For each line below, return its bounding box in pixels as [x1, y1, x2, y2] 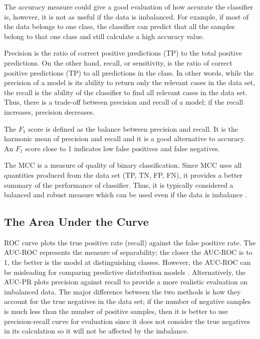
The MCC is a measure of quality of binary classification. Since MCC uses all [4, 160, 242, 170]
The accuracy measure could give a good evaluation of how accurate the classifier [4, 2, 253, 12]
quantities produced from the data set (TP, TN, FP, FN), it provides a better [4, 169, 243, 180]
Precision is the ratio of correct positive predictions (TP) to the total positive [4, 48, 242, 58]
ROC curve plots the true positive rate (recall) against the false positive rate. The [4, 237, 256, 247]
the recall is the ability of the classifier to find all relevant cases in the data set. [4, 87, 247, 97]
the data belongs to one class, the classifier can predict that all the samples [4, 21, 235, 32]
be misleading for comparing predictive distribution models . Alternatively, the [4, 266, 245, 277]
